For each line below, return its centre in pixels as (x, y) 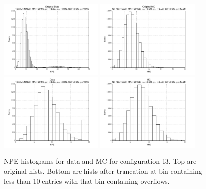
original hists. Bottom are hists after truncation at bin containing (103, 170)
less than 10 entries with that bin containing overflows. (87, 180)
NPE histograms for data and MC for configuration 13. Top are (100, 161)
